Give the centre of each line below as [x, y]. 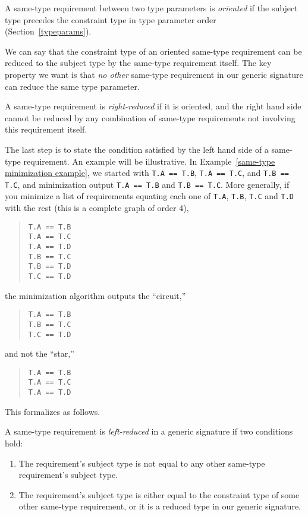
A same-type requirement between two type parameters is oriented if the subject [151, 8]
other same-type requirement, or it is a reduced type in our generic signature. [160, 506]
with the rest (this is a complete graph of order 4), [97, 208]
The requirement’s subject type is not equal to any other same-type [142, 463]
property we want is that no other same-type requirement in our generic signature [154, 74]
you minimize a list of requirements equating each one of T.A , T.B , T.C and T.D [149, 196]
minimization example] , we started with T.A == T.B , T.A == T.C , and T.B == [147, 173]
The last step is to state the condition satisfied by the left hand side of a [137, 149]
